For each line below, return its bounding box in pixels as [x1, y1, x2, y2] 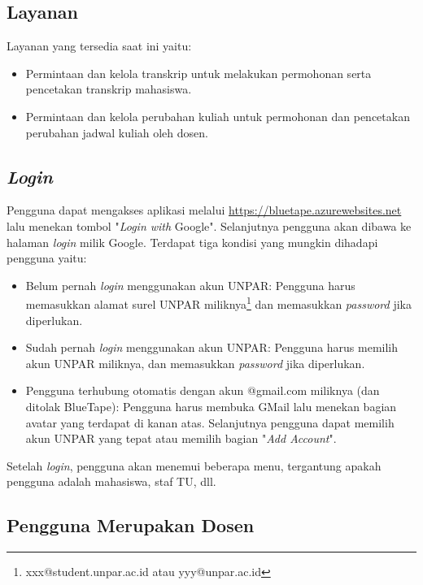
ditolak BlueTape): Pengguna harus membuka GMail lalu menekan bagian [25, 397, 397, 414]
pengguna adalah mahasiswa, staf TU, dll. [7, 473, 216, 490]
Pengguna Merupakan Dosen [7, 513, 255, 538]
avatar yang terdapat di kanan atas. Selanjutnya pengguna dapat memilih [25, 414, 395, 431]
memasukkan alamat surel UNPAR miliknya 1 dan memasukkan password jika [25, 293, 412, 312]
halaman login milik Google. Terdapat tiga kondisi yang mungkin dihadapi [7, 233, 378, 250]
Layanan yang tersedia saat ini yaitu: [7, 37, 192, 54]
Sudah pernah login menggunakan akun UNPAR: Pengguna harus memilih [25, 339, 399, 356]
